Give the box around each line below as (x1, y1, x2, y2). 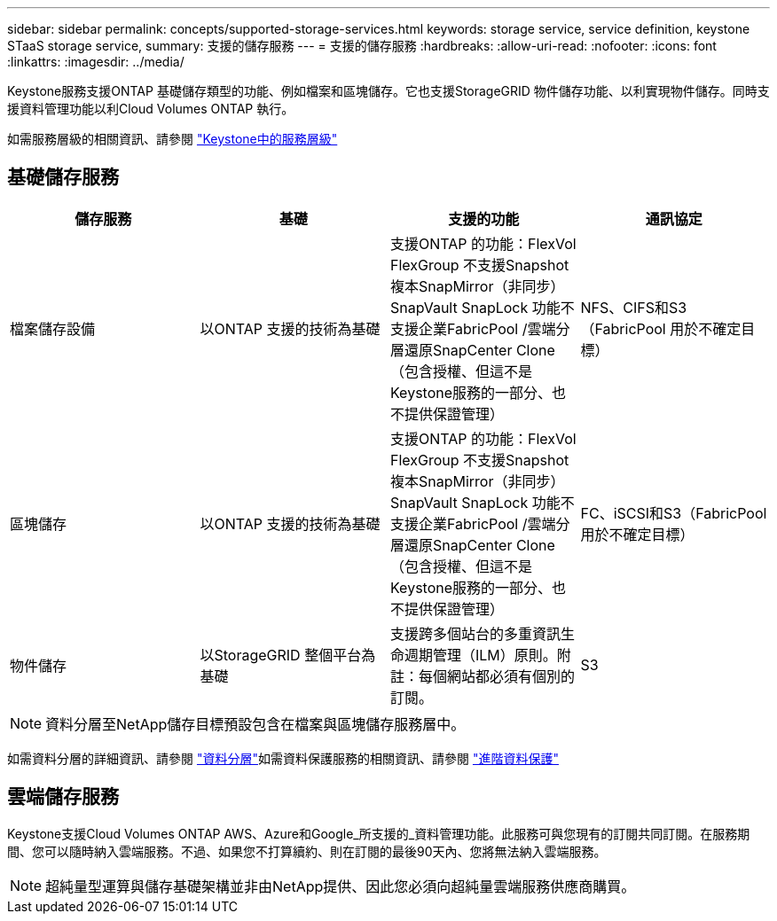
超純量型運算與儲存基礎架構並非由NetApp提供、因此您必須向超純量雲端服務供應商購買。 (45, 877, 636, 895)
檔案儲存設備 (10, 319, 96, 338)
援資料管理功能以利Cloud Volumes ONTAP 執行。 (7, 101, 294, 116)
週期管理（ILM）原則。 (404, 645, 557, 664)
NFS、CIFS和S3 (580, 298, 687, 316)
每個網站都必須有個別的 (419, 667, 576, 685)
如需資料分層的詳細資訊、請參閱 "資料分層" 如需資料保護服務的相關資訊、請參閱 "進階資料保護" (7, 750, 559, 766)
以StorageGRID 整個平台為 (200, 645, 376, 664)
